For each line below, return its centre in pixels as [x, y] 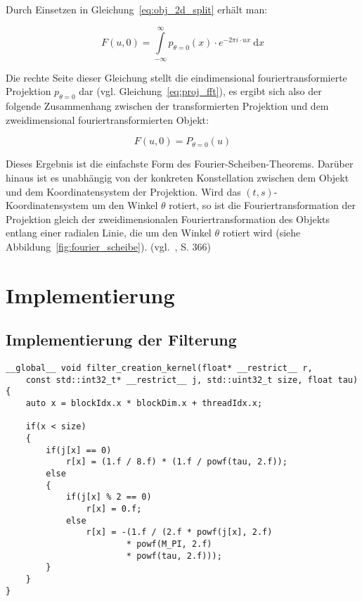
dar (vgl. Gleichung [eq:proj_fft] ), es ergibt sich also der [200, 91]
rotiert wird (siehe [261, 233]
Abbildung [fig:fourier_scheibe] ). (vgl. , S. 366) [108, 246]
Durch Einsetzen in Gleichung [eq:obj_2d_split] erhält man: [137, 9]
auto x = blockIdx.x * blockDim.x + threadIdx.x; [144, 404]
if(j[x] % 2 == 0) [109, 497]
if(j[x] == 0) [79, 450]
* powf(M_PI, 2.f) [169, 544]
